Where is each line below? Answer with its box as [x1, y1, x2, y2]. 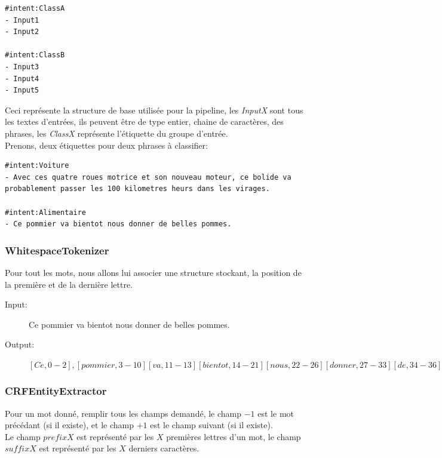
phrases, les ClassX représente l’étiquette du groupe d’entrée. [5, 127, 228, 139]
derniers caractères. [128, 442, 199, 454]
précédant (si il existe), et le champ [5, 419, 134, 431]
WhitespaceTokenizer [5, 242, 109, 257]
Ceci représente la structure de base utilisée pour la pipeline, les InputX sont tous [5, 103, 303, 116]
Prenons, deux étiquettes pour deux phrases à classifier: [5, 139, 208, 151]
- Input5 [5, 86, 39, 95]
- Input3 [5, 62, 39, 71]
